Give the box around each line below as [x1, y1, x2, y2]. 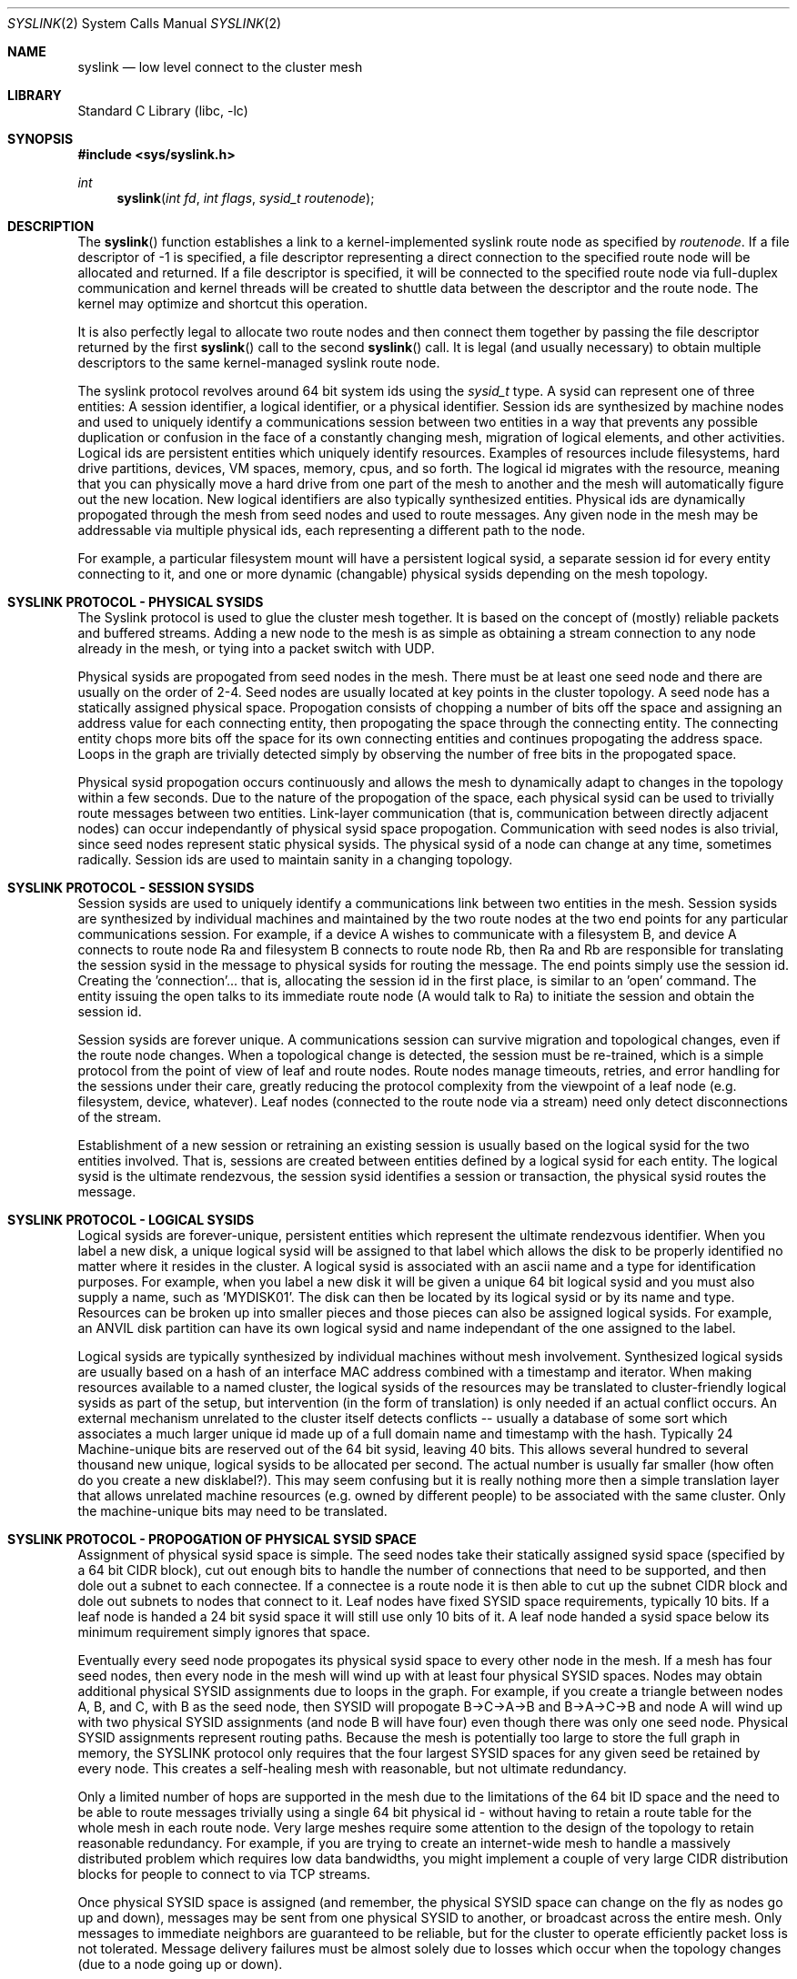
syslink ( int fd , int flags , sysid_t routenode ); [116, 190, 375, 206]
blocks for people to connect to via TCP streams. [77, 1866, 371, 1882]
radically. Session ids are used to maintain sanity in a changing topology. [77, 852, 513, 867]
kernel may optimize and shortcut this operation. [77, 296, 368, 311]
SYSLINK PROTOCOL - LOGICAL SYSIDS [7, 1212, 255, 1227]
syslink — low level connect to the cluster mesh [77, 59, 363, 75]
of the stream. [77, 1109, 162, 1125]
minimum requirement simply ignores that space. [77, 1624, 370, 1640]
